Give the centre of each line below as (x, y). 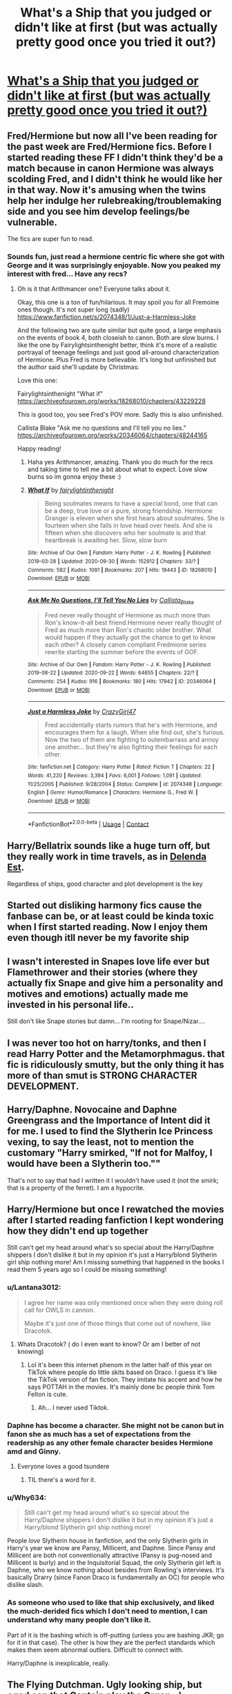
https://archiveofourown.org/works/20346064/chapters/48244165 (112, 435)
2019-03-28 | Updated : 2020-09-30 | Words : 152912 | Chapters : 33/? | (113, 561)
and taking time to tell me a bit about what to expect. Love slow (117, 469)
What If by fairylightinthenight (70, 490)
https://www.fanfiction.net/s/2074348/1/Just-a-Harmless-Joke (106, 317)
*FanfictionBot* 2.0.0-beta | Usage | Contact (88, 824)
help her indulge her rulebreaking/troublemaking (115, 201)
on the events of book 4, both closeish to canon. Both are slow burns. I (118, 338)
